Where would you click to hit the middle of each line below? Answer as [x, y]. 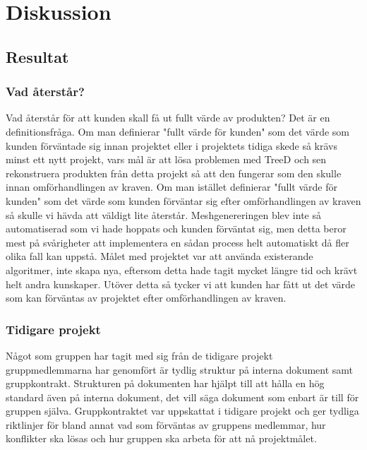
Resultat [37, 56]
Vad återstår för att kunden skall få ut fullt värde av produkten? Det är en [168, 118]
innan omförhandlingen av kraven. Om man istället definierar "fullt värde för [172, 187]
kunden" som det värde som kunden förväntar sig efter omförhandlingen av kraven [183, 200]
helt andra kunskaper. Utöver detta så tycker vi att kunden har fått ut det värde [181, 284]
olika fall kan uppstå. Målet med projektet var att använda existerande [160, 256]
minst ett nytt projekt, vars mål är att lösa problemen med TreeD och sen [166, 159]
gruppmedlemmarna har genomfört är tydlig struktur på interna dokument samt [180, 369]
